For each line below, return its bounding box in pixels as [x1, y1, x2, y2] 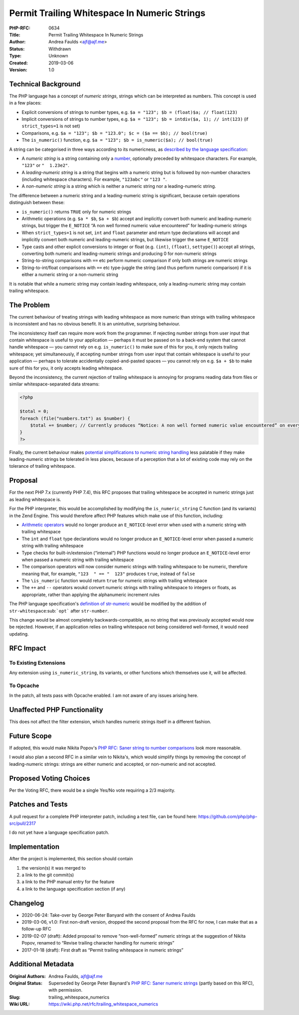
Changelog [9, 899, 44, 907]
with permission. [48, 987, 83, 993]
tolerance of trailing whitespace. [9, 463, 76, 469]
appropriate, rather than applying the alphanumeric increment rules [21, 592, 160, 598]
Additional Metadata [9, 960, 74, 969]
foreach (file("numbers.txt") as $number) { [19, 415, 131, 421]
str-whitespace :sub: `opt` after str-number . [9, 608, 109, 614]
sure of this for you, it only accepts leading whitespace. [9, 365, 123, 371]
